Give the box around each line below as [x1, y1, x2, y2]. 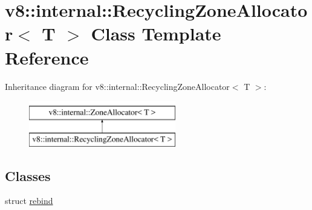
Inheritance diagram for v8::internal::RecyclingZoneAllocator [5, 80, 230, 92]
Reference [5, 45, 89, 69]
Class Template [91, 21, 221, 46]
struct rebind [5, 194, 53, 207]
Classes [5, 166, 51, 185]
